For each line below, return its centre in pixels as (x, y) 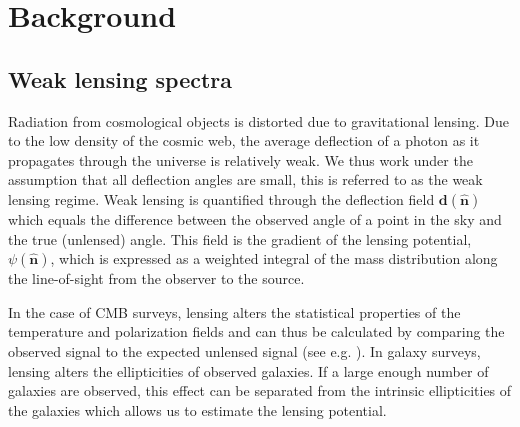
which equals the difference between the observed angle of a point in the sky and (255, 218)
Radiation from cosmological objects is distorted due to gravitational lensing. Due (259, 120)
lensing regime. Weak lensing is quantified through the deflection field (221, 198)
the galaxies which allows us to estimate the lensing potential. (197, 409)
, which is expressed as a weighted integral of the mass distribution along (274, 258)
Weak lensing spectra (120, 78)
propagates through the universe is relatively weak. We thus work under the (240, 159)
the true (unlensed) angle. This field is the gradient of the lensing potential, (240, 238)
